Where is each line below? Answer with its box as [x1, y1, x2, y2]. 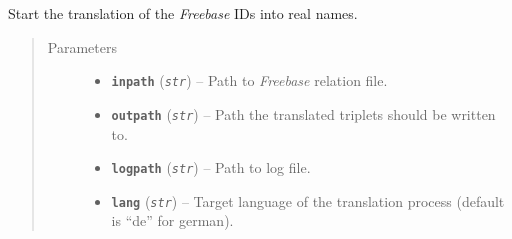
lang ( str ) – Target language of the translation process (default [111, 190, 505, 211]
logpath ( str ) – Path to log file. [111, 157, 311, 178]
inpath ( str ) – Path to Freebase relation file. [111, 70, 388, 91]
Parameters [47, 36, 117, 57]
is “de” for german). [111, 210, 234, 231]
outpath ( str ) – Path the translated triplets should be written [111, 103, 496, 124]
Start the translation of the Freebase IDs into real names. [8, 3, 358, 23]
